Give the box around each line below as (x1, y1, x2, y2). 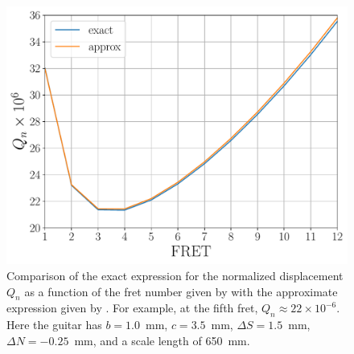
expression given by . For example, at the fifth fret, (6, 299, 258, 316)
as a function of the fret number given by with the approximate (24, 283, 338, 299)
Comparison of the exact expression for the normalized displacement (6, 267, 344, 283)
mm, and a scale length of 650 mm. (74, 332, 250, 348)
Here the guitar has (6, 316, 102, 333)
